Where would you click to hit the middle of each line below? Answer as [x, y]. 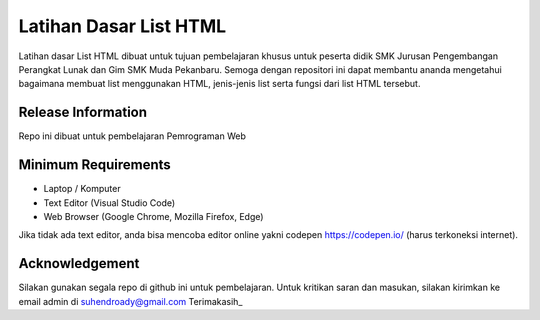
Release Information [83, 112]
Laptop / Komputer [82, 189]
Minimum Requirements [95, 165]
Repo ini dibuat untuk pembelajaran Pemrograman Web [132, 136]
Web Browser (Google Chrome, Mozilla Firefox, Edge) [153, 216]
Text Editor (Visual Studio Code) [109, 202]
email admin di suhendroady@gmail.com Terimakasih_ [130, 301]
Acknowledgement [79, 263]
